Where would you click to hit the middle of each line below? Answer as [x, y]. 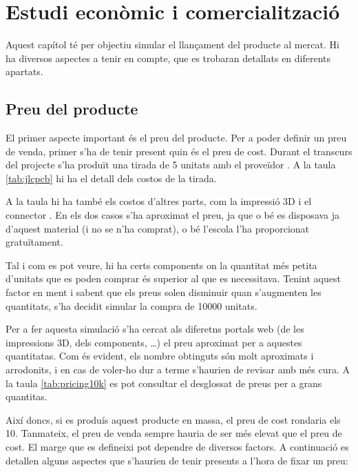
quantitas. [27, 396]
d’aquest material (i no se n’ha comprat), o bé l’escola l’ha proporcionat [158, 228]
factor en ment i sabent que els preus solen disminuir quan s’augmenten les [164, 292]
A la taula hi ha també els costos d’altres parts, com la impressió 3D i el [159, 201]
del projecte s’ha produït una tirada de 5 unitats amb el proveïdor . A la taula [171, 165]
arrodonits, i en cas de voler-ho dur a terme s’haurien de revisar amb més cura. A [178, 370]
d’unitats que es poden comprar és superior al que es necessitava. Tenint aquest [173, 278]
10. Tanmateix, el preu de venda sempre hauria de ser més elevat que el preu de [174, 433]
